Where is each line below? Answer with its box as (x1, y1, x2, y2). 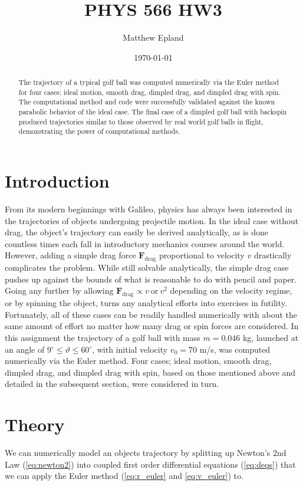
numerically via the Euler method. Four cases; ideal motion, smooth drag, (5, 354, 272, 367)
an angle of (5, 343, 45, 355)
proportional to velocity (159, 249, 245, 261)
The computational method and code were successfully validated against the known (18, 97, 275, 107)
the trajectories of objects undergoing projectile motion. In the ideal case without (5, 214, 299, 226)
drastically (253, 249, 292, 261)
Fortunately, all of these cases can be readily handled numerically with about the (5, 308, 298, 320)
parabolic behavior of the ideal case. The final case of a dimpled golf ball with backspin (18, 107, 287, 117)
